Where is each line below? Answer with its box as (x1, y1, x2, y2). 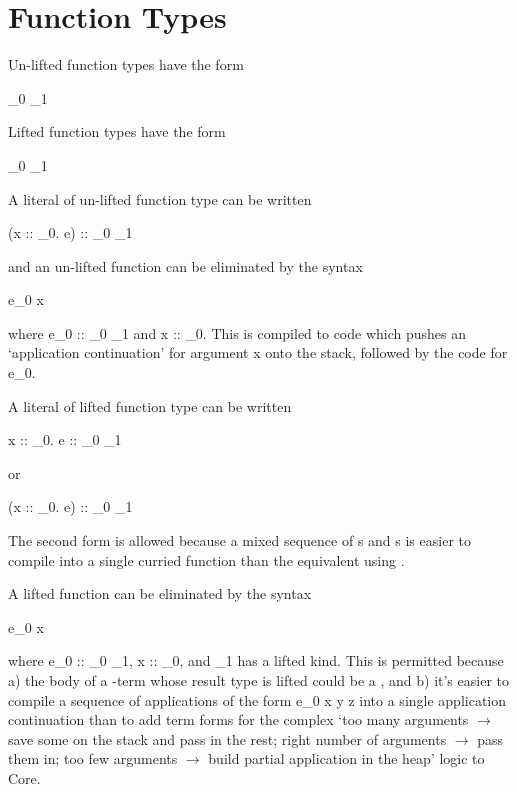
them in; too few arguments (8, 748, 178, 769)
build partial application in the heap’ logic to (208, 748, 485, 769)
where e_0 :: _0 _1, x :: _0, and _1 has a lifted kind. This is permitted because (8, 650, 504, 671)
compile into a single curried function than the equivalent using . (8, 549, 405, 570)
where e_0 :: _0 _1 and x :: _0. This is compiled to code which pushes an (8, 322, 467, 343)
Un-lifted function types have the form (8, 54, 244, 75)
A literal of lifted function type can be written (8, 395, 292, 416)
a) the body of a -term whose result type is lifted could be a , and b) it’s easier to (8, 670, 509, 690)
